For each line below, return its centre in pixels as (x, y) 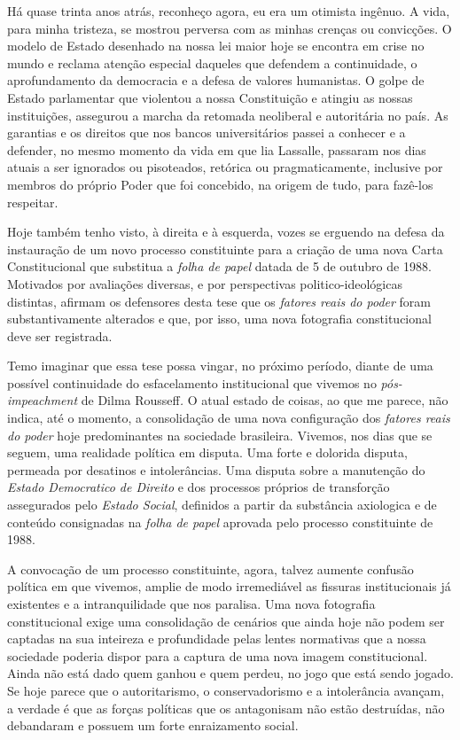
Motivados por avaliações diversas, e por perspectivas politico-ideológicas (205, 283)
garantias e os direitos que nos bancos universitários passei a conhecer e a (207, 132)
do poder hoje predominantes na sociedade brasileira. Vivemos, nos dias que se (220, 435)
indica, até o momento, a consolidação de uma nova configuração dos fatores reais (229, 418)
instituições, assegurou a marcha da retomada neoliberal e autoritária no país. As (228, 115)
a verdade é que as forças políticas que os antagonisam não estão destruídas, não (226, 708)
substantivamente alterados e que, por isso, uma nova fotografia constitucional (219, 319)
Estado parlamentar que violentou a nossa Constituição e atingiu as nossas (210, 97)
